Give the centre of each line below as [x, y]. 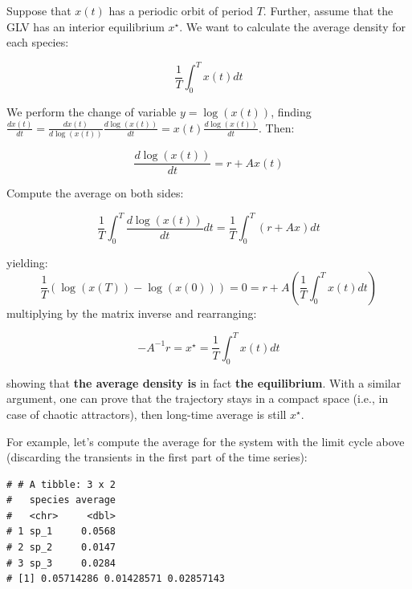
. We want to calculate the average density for [292, 26]
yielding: [27, 263]
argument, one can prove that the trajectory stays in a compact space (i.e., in [198, 398]
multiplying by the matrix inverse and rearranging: [132, 313]
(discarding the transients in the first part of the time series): [157, 457]
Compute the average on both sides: [95, 193]
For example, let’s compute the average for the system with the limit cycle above [206, 441]
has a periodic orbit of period [181, 10]
